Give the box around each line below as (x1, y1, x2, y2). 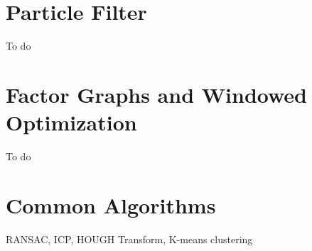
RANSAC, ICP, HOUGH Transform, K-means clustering (6, 231, 253, 246)
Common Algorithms (6, 190, 216, 219)
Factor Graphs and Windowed (6, 79, 308, 108)
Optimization (6, 108, 137, 137)
